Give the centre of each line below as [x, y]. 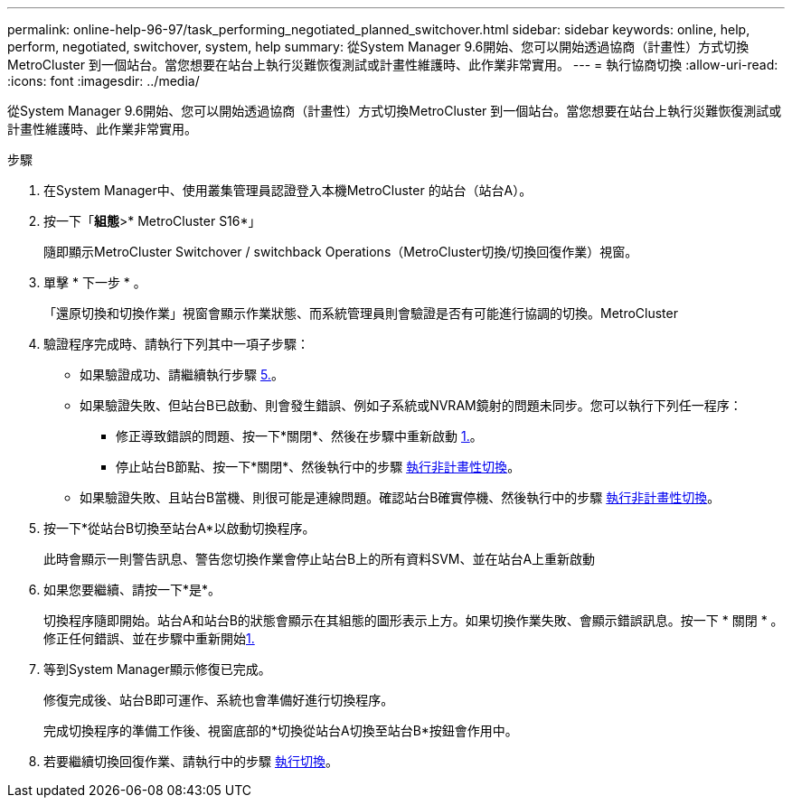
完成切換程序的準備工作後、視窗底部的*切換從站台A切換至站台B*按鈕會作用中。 [281, 730]
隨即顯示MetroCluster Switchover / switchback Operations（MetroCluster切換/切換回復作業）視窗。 [341, 252]
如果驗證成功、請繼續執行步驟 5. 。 [182, 374]
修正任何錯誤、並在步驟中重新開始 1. [149, 638]
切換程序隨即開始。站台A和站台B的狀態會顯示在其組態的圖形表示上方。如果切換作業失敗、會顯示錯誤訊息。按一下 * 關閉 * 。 [414, 620]
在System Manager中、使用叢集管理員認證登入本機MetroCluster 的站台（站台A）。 [288, 190]
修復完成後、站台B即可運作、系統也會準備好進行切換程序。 [219, 700]
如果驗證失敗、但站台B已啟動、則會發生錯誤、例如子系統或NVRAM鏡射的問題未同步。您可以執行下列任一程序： [411, 405]
